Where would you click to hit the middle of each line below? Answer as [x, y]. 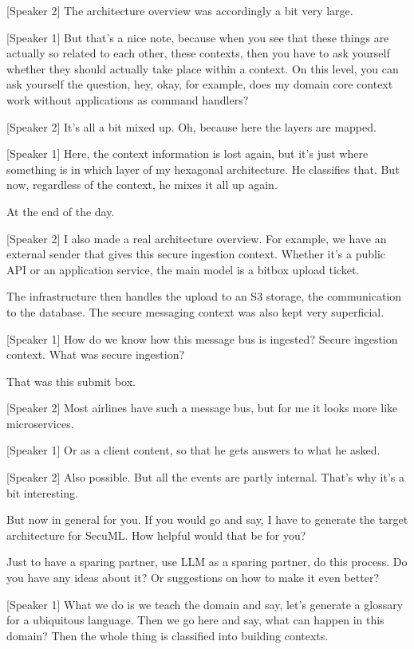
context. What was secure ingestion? [96, 354]
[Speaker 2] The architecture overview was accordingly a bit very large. [180, 10]
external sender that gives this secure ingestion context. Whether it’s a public [196, 254]
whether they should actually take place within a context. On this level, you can [203, 68]
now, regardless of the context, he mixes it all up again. [142, 185]
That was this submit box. [71, 381]
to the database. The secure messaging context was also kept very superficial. [195, 311]
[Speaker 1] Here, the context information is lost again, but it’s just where [187, 153]
